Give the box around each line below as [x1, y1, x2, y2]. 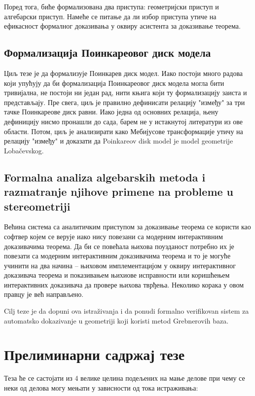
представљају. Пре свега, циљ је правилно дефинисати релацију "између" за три [4, 97, 245, 107]
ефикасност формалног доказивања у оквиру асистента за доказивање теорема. [4, 21, 241, 31]
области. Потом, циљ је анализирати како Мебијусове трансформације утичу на [4, 126, 243, 136]
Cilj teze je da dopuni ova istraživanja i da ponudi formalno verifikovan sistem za [4, 306, 249, 316]
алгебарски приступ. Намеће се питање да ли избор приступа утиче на [4, 11, 217, 21]
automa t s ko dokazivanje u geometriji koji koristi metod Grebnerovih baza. [4, 315, 229, 325]
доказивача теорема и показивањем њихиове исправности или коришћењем [4, 270, 230, 280]
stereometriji [4, 198, 71, 214]
